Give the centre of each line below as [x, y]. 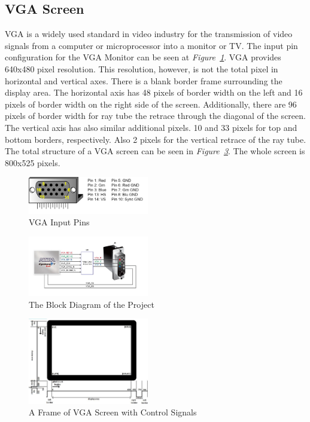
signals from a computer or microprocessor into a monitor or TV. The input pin [151, 45]
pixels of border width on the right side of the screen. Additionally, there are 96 [151, 104]
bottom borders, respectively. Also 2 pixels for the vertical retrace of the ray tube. [156, 139]
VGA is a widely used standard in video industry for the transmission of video [149, 34]
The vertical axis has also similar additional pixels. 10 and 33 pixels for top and [151, 127]
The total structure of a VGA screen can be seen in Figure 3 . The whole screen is [155, 151]
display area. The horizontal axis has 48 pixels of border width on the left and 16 [154, 92]
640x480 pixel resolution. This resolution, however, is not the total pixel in [142, 68]
